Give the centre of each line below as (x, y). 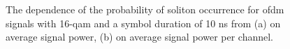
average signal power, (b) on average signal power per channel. (139, 37)
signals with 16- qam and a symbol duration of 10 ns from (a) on (143, 23)
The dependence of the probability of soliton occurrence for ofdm (145, 9)
